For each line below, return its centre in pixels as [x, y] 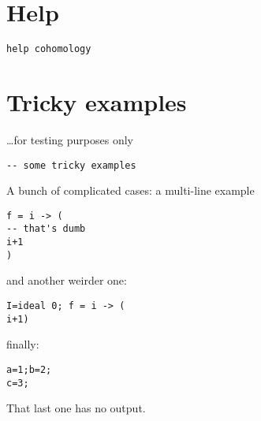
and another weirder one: [67, 280]
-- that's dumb [46, 229]
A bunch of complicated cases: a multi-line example [130, 190]
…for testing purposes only [70, 139]
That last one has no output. [76, 408]
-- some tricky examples [71, 165]
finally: [23, 344]
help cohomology [49, 49]
